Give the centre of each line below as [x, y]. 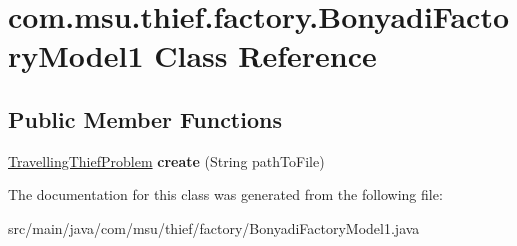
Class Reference [265, 55]
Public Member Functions [145, 118]
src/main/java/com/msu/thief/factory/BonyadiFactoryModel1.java [214, 227]
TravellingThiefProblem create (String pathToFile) [166, 160]
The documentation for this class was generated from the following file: [225, 194]
